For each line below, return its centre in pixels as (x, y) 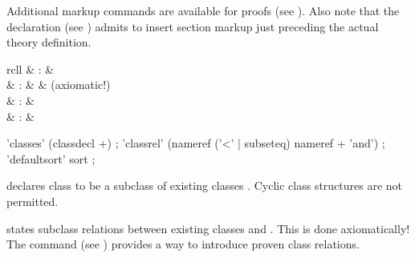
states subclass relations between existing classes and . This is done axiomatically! (208, 228)
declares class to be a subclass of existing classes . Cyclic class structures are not (205, 185)
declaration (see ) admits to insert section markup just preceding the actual (193, 26)
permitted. (33, 201)
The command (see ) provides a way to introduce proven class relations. (183, 244)
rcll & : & (31, 69)
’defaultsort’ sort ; (51, 158)
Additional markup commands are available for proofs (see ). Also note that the (203, 10)
